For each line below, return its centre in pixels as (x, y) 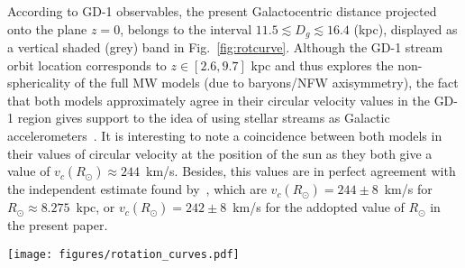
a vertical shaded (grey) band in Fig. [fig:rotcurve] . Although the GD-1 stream (225, 47)
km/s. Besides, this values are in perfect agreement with (301, 171)
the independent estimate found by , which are (137, 189)
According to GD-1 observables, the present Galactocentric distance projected (222, 11)
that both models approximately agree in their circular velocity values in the (219, 100)
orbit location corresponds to (87, 65)
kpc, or (96, 207)
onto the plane (47, 28)
